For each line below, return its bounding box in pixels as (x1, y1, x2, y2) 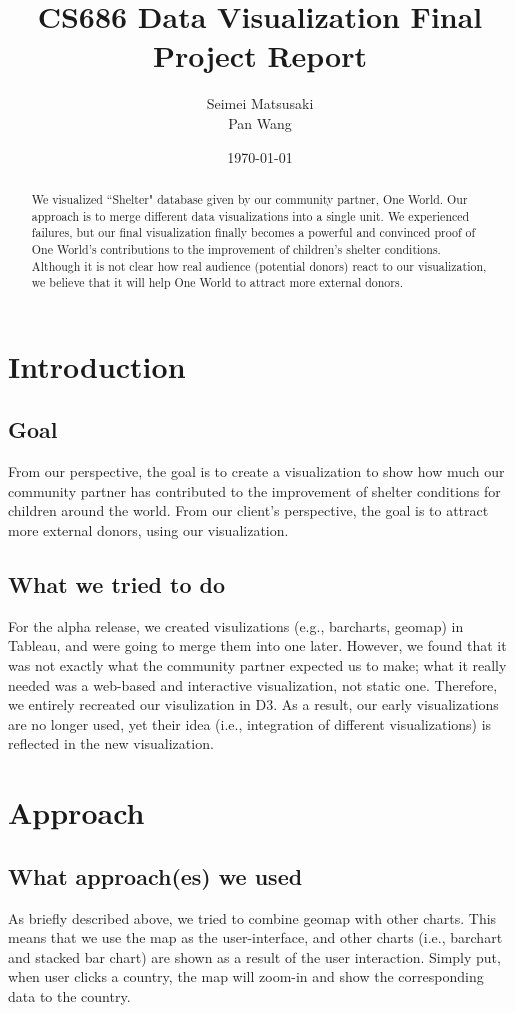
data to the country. (8, 985, 131, 1006)
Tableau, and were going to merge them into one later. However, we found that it (8, 635, 507, 656)
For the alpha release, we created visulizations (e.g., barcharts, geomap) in (8, 615, 464, 636)
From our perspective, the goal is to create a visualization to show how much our (8, 461, 505, 482)
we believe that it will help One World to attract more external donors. (31, 274, 403, 291)
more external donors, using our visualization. (8, 520, 289, 540)
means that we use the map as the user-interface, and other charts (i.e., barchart (8, 927, 503, 948)
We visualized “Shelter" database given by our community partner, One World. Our (31, 190, 468, 207)
